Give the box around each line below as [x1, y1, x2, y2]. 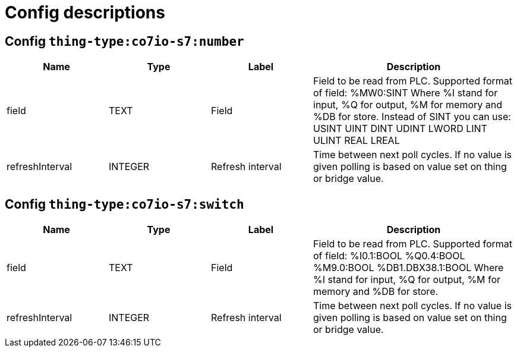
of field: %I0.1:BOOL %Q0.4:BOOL [313, 250, 465, 262]
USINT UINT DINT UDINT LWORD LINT [313, 122, 487, 135]
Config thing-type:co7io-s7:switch [5, 196, 244, 212]
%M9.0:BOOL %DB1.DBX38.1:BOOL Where [313, 262, 504, 274]
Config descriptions [5, 2, 165, 23]
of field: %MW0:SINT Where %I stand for [313, 87, 498, 99]
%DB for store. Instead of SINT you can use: [313, 111, 511, 123]
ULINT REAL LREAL [313, 134, 400, 147]
